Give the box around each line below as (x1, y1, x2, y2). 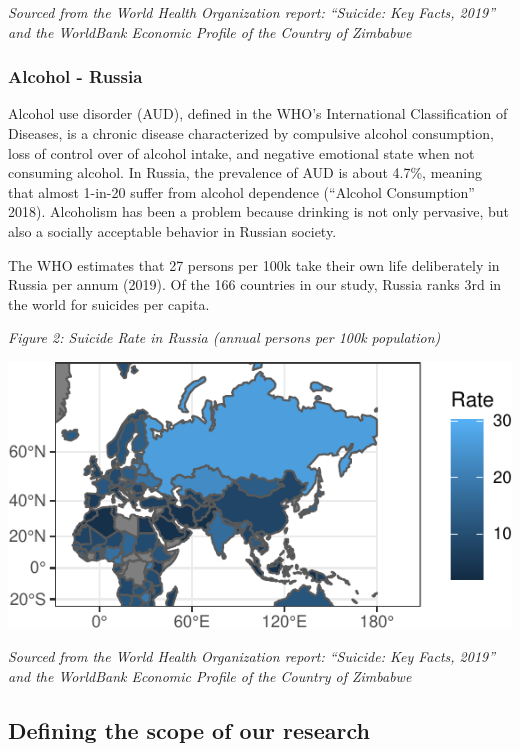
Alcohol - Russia (8, 64, 143, 89)
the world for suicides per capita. (8, 293, 210, 314)
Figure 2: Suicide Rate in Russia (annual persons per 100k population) (8, 327, 441, 348)
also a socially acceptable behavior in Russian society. (8, 220, 337, 241)
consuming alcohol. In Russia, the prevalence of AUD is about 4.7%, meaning (8, 162, 482, 183)
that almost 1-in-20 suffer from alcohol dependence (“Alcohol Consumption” (8, 181, 475, 202)
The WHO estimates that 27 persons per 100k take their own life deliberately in (8, 254, 500, 275)
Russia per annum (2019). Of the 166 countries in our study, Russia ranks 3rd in (8, 274, 502, 295)
